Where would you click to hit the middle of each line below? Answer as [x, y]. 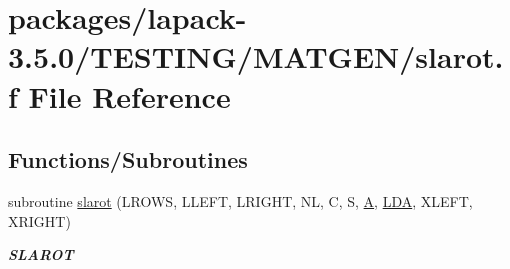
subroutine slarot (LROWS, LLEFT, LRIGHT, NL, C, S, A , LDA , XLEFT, [240, 200]
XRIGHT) [39, 220]
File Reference [129, 95]
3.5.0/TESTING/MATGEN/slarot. [256, 56]
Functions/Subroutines [128, 159]
